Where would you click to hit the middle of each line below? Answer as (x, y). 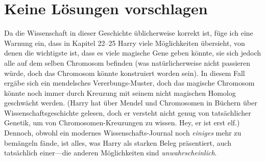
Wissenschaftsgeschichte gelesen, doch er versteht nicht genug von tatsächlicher (128, 112)
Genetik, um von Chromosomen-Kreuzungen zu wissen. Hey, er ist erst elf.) (122, 123)
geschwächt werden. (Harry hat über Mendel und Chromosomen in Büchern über (131, 103)
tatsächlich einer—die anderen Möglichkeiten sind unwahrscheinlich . (111, 153)
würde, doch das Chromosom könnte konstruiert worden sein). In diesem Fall (125, 73)
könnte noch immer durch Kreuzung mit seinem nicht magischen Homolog (120, 92)
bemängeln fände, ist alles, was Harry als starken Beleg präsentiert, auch (118, 142)
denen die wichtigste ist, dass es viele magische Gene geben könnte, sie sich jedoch (133, 53)
